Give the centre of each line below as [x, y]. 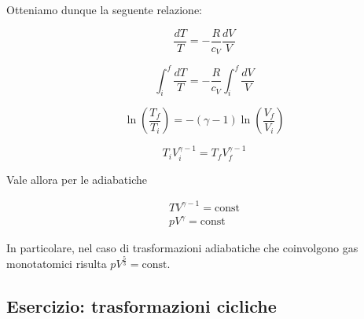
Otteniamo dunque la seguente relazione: [105, 9]
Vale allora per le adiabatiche [77, 179]
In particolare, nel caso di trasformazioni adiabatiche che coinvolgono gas [182, 248]
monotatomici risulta [57, 264]
